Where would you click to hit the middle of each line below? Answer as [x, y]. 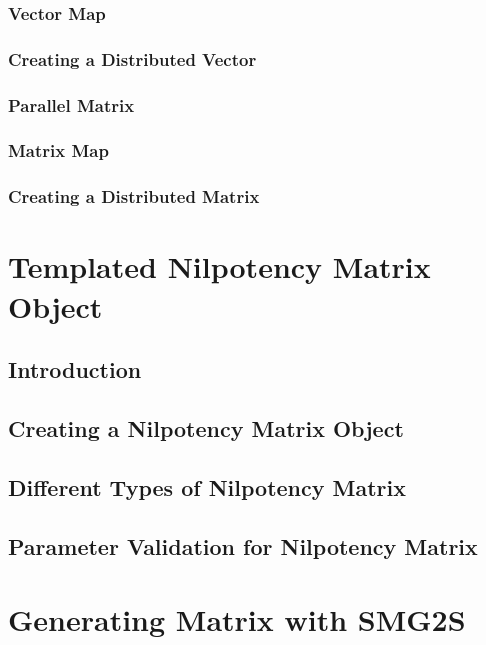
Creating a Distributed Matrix [134, 196]
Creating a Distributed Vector [132, 58]
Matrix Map [58, 150]
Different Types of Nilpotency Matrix [207, 486]
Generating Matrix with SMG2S [237, 619]
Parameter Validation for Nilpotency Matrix [243, 545]
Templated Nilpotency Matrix [219, 266]
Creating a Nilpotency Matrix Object [206, 427]
